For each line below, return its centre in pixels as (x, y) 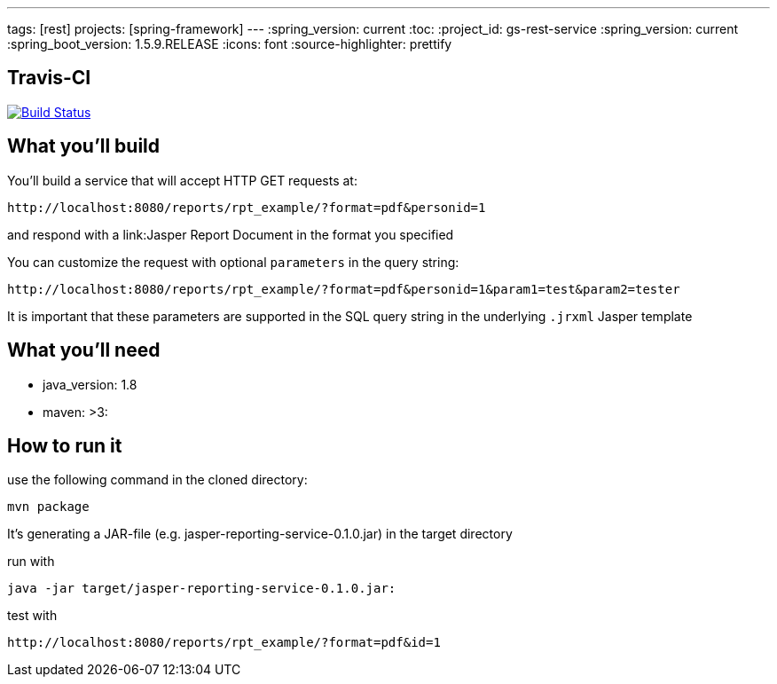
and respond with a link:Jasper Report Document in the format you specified (231, 234)
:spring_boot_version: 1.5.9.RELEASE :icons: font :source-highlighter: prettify (230, 44)
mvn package (48, 507)
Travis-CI (49, 78)
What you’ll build (84, 146)
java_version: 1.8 (90, 384)
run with (31, 562)
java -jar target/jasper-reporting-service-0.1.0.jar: (202, 589)
